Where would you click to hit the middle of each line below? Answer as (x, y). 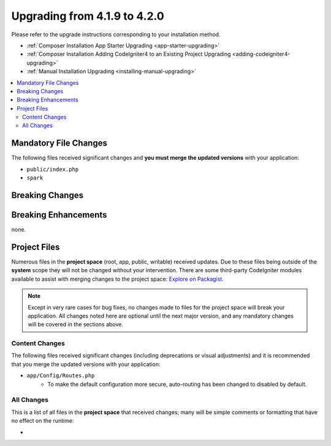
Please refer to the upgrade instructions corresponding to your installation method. (116, 34)
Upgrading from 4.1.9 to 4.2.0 (88, 16)
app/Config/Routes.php (61, 376)
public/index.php (53, 169)
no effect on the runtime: (43, 421)
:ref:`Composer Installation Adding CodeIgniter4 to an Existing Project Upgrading (129, 54)
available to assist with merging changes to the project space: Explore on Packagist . (117, 279)
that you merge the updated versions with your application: (86, 364)
